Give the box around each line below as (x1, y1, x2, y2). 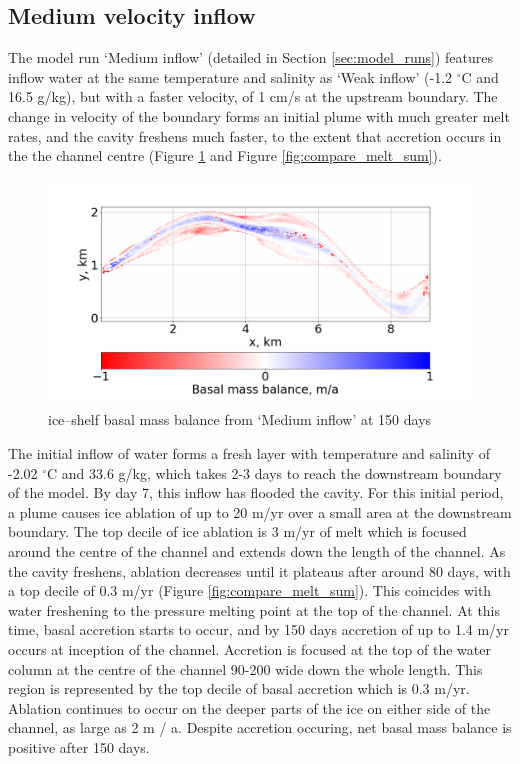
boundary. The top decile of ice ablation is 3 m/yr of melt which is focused (8, 521, 467, 542)
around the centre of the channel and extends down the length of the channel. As (8, 541, 506, 561)
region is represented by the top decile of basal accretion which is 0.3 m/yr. (8, 678, 470, 699)
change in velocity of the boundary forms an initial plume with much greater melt (8, 105, 510, 126)
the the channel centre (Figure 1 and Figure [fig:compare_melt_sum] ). (8, 145, 442, 166)
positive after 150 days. (8, 736, 150, 757)
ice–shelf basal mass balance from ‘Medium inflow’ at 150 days (48, 409, 432, 430)
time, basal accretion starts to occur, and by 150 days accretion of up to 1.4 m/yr (8, 619, 509, 640)
